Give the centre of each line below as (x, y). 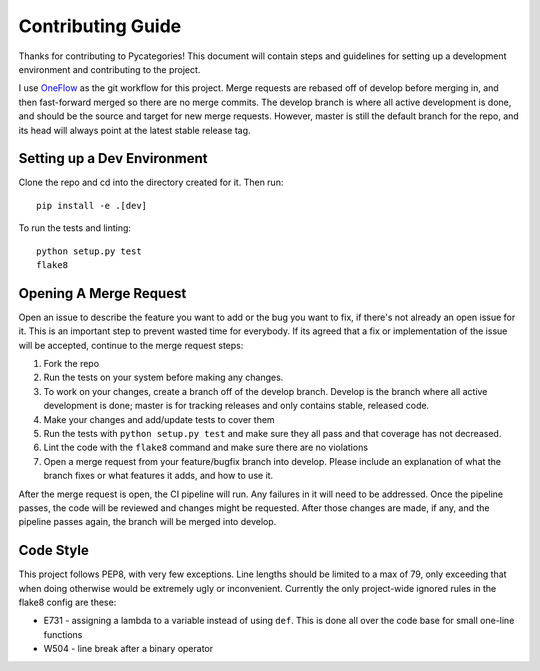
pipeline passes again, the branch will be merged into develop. (147, 522)
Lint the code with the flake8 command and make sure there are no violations (206, 447)
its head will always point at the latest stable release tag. (134, 130)
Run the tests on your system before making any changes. (163, 377)
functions (63, 634)
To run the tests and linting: (75, 228)
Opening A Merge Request (102, 293)
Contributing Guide (100, 26)
